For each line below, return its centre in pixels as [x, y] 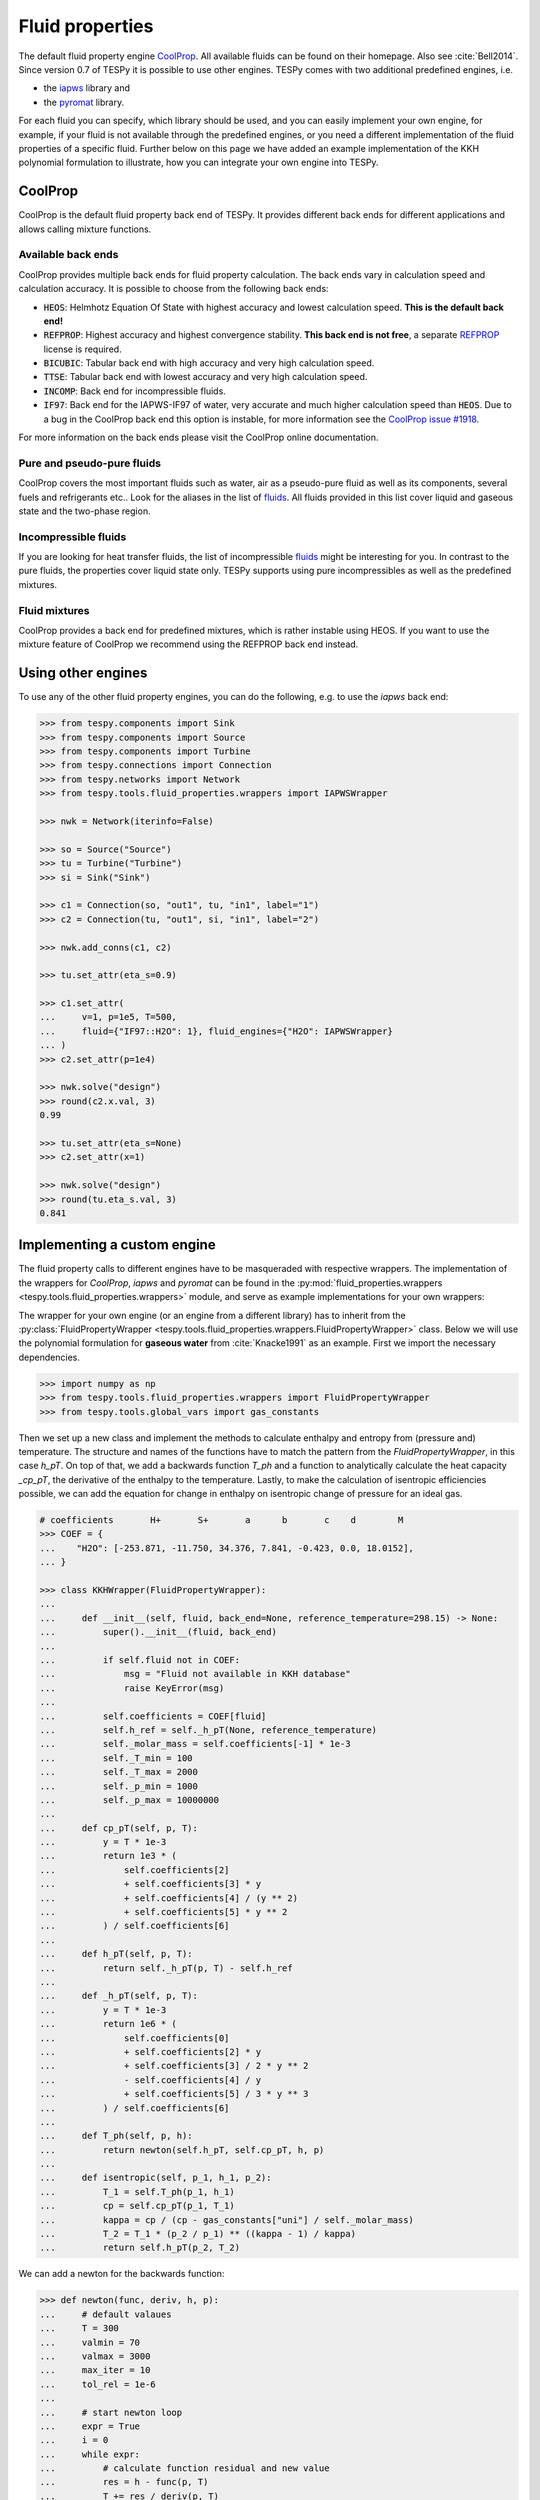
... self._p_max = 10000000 [129, 1799]
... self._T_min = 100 [116, 1758]
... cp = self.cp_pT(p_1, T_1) [137, 2206]
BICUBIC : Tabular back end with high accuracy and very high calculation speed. [209, 363]
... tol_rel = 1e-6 [98, 2384]
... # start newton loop [111, 2412]
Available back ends [68, 255]
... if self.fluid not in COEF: [139, 1660]
